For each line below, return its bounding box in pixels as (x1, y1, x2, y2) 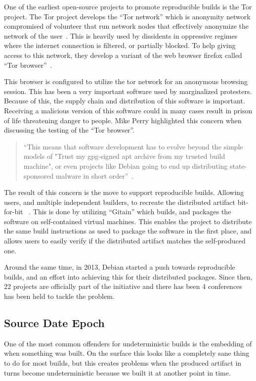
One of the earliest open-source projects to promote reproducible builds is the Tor (4, 1, 252, 11)
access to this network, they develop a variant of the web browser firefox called (4, 49, 242, 60)
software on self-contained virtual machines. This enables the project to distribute (4, 216, 252, 226)
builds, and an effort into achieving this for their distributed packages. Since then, (4, 271, 253, 282)
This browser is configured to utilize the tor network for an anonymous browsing (4, 76, 248, 87)
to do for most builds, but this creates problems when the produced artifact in (4, 358, 242, 368)
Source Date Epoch (4, 315, 105, 331)
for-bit (4, 206, 23, 217)
